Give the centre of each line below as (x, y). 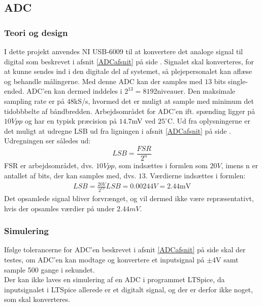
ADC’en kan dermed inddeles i (74, 91)
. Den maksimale (209, 91)
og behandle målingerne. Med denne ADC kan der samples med (103, 81)
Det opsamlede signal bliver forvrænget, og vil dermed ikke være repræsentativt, (129, 198)
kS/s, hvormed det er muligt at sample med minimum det (164, 101)
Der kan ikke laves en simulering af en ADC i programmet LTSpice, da (114, 279)
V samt (227, 259)
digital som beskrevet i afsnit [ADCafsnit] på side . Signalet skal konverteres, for (129, 61)
